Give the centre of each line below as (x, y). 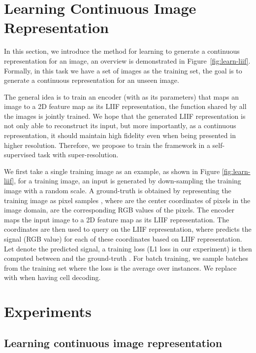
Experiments (48, 311)
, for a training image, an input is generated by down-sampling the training (128, 181)
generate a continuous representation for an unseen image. (92, 80)
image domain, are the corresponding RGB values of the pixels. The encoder (119, 210)
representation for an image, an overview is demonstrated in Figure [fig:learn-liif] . (127, 60)
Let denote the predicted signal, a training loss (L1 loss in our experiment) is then (128, 248)
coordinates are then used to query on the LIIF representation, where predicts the (128, 229)
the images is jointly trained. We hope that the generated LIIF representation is (125, 116)
